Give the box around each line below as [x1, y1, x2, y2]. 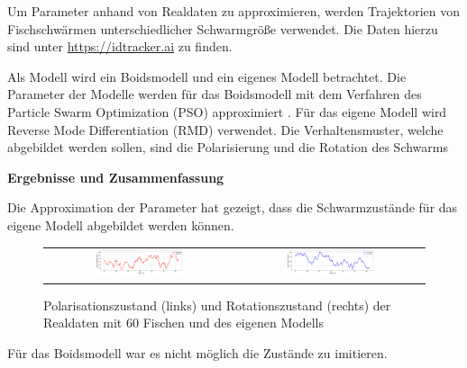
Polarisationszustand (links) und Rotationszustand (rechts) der [43, 295, 391, 314]
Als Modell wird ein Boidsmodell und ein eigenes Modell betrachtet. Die [7, 67, 407, 85]
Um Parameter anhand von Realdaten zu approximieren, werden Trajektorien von [7, 2, 460, 20]
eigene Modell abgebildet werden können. [7, 215, 234, 234]
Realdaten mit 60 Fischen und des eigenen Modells [43, 313, 324, 332]
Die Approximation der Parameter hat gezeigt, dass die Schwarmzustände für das [7, 198, 458, 217]
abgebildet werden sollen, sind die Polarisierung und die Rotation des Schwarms [7, 138, 449, 157]
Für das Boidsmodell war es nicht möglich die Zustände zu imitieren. [7, 343, 388, 362]
